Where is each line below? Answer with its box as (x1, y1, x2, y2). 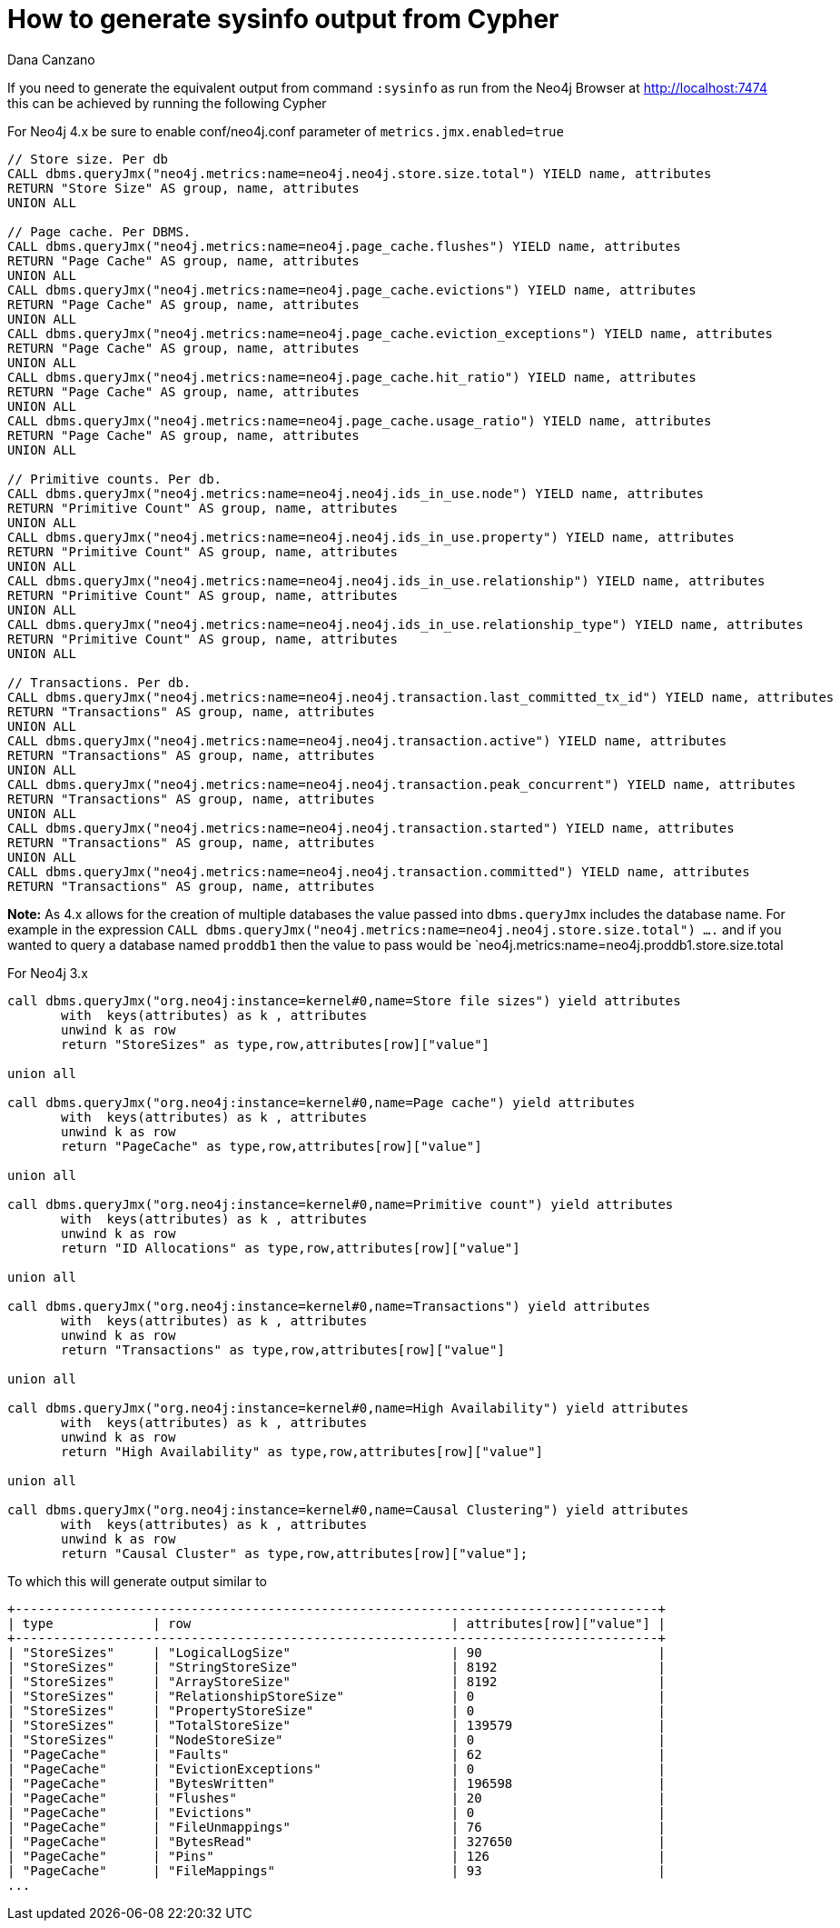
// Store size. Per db (7, 151, 169, 166)
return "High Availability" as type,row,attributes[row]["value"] (61, 1444, 544, 1459)
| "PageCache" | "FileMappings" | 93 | (7, 1863, 666, 1878)
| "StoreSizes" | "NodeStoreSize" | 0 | (7, 1732, 666, 1747)
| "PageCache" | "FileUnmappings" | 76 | (7, 1819, 666, 1834)
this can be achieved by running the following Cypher (7, 95, 327, 111)
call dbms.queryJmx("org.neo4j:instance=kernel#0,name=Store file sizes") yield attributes (7, 993, 681, 1008)
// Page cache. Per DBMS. (7, 224, 192, 239)
